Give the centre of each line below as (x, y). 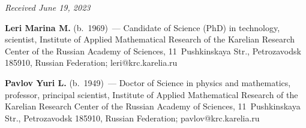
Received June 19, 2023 (48, 7)
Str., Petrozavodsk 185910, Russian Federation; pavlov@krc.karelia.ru (132, 118)
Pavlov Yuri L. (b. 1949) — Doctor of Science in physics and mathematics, (148, 82)
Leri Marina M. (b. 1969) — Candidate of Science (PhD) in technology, (142, 27)
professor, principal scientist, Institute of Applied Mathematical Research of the (151, 94)
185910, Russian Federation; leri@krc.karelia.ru (91, 63)
